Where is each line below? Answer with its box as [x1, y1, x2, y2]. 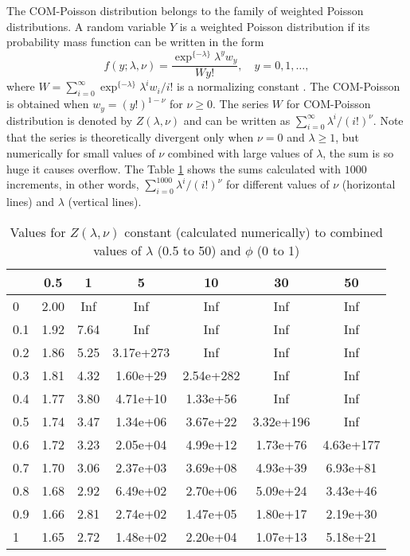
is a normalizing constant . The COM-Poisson [177, 78, 400, 95]
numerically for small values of [6, 144, 155, 161]
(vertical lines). [68, 192, 142, 209]
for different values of [225, 176, 330, 192]
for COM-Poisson [286, 95, 371, 112]
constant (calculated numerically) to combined [124, 222, 383, 241]
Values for [10, 222, 66, 241]
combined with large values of [167, 144, 313, 161]
